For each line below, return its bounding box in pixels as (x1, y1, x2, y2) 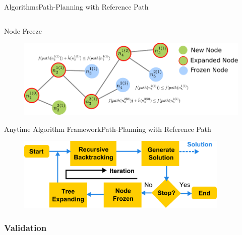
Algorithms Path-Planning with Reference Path (4, 2, 149, 12)
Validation (4, 221, 47, 233)
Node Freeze (4, 25, 42, 36)
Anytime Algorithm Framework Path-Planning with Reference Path (4, 123, 211, 134)
